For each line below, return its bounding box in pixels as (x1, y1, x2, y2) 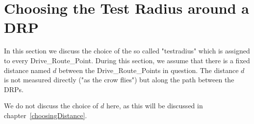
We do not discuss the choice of (4, 100, 99, 111)
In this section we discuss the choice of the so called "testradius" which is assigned (4, 46, 250, 56)
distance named (4, 65, 51, 75)
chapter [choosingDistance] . (4, 110, 87, 120)
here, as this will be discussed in (106, 100, 203, 111)
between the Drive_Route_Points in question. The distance (58, 65, 239, 75)
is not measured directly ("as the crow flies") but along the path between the (4, 74, 234, 85)
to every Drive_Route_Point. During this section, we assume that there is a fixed (4, 55, 250, 65)
